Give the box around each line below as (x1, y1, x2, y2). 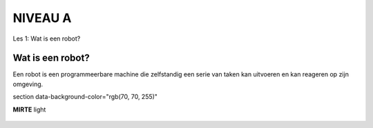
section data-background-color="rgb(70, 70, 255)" (12, 93, 158, 101)
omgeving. (12, 80, 44, 88)
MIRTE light (12, 105, 46, 114)
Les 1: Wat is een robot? (12, 34, 81, 43)
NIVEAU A (12, 10, 72, 25)
